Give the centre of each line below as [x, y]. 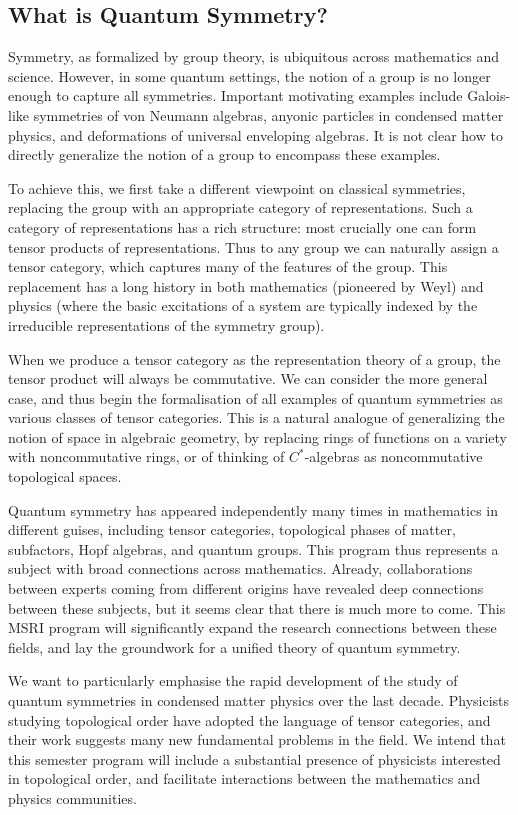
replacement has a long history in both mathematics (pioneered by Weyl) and [246, 285]
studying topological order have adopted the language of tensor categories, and [249, 719]
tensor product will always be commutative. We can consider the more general [248, 378]
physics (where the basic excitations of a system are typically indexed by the [243, 305]
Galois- [489, 95]
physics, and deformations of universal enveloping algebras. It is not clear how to [255, 134]
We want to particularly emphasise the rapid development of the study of [233, 680]
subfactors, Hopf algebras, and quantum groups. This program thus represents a [253, 548]
